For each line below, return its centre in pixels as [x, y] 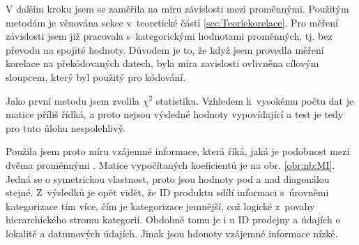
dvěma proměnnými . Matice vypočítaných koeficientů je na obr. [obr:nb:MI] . [170, 164]
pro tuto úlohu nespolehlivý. [66, 127]
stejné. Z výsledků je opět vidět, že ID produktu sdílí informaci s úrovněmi [167, 192]
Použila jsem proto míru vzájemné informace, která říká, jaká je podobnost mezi [178, 151]
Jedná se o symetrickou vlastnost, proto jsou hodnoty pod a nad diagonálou [168, 178]
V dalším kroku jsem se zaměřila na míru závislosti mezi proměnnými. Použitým [177, 8]
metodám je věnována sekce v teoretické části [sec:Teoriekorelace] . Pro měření [172, 22]
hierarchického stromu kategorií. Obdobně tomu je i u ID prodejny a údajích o [173, 220]
